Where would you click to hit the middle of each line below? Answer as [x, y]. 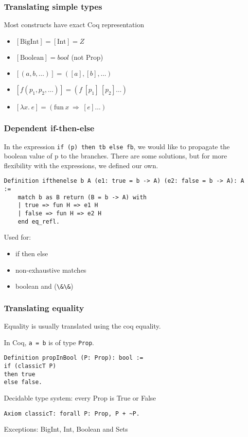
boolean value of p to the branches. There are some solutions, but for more [115, 156]
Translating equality [44, 307]
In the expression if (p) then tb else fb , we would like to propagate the [117, 146]
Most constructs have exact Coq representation [74, 25]
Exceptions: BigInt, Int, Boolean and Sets [66, 429]
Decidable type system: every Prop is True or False [80, 397]
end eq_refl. [39, 221]
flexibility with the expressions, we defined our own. [81, 165]
